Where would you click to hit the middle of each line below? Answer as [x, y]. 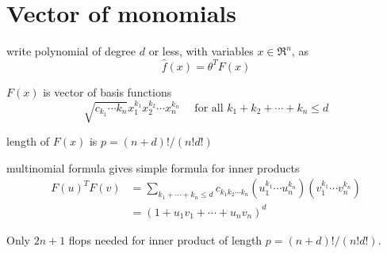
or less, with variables [201, 51]
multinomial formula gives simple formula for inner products [153, 167]
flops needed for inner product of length [165, 239]
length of [28, 141]
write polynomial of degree [71, 51]
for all [209, 108]
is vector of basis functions [107, 91]
